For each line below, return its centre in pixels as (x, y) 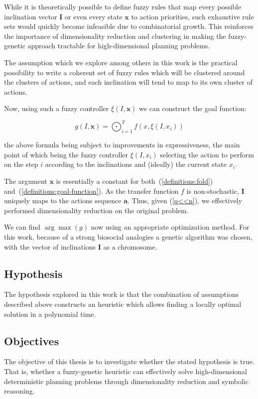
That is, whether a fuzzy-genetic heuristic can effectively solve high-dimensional (126, 371)
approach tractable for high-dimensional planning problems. (119, 46)
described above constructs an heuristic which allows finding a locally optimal (123, 304)
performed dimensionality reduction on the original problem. (96, 210)
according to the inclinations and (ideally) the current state (136, 164)
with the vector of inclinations (50, 246)
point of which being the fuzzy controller (66, 154)
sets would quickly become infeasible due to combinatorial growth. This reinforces (129, 26)
